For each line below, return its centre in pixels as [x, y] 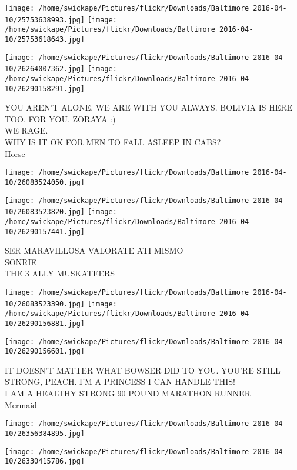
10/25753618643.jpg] [45, 39]
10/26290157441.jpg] [45, 231]
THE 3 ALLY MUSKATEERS [60, 273]
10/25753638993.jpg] [45, 20]
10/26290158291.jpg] [45, 89]
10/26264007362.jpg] [45, 69]
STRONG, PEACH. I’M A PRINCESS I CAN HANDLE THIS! [120, 381]
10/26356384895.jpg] [45, 433]
